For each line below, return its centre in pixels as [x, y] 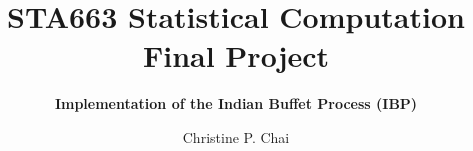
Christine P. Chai [236, 136]
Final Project [236, 55]
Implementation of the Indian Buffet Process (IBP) [236, 103]
